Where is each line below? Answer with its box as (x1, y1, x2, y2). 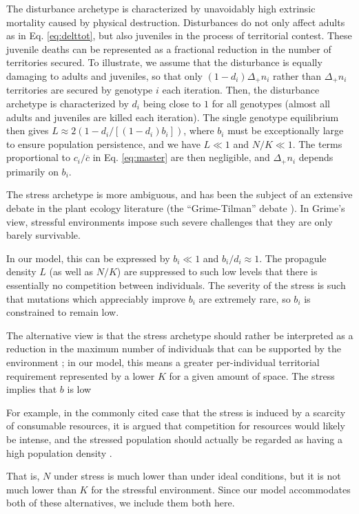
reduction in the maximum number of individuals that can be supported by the (6, 341, 342, 356)
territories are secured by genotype (6, 83, 153, 97)
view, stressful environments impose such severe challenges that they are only (6, 214, 333, 228)
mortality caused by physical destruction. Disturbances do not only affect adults (6, 14, 345, 29)
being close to (143, 96, 201, 111)
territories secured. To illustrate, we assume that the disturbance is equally (6, 55, 322, 69)
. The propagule (259, 250, 327, 265)
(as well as (49, 264, 94, 279)
